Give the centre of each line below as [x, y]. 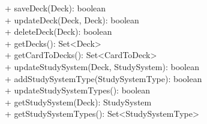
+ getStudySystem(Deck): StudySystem [78, 102]
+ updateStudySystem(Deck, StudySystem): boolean [102, 66]
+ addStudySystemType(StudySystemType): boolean [103, 78]
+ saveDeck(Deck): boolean [55, 8]
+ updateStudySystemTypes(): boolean [78, 90]
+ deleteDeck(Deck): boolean [58, 31]
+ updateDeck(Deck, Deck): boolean [72, 19]
